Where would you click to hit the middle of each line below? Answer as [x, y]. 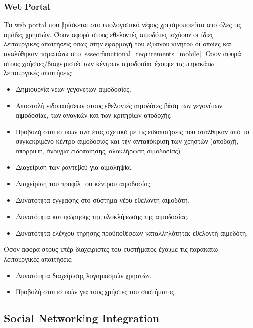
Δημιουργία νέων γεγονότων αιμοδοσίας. [73, 89]
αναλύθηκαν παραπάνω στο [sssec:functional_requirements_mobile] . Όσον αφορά [123, 53]
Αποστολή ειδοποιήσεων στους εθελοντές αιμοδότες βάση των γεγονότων [119, 105]
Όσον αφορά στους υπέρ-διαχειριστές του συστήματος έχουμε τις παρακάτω [111, 249]
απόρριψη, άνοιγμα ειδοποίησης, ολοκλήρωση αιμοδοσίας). [99, 150]
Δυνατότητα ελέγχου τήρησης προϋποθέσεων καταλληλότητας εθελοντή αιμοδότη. [132, 232]
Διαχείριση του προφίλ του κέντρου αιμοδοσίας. [84, 183]
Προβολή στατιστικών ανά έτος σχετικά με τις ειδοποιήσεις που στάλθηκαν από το [132, 131]
